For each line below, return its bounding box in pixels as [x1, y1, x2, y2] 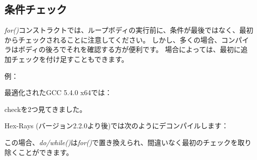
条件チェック [4, 1, 67, 17]
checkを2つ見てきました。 [4, 104, 87, 114]
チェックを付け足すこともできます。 [11, 53, 129, 64]
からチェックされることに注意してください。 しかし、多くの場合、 [4, 34, 221, 45]
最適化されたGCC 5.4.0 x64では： [4, 87, 112, 98]
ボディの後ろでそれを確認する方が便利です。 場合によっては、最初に [18, 44, 241, 54]
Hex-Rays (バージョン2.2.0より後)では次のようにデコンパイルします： [4, 120, 229, 131]
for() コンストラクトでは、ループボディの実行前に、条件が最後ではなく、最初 [4, 25, 254, 35]
